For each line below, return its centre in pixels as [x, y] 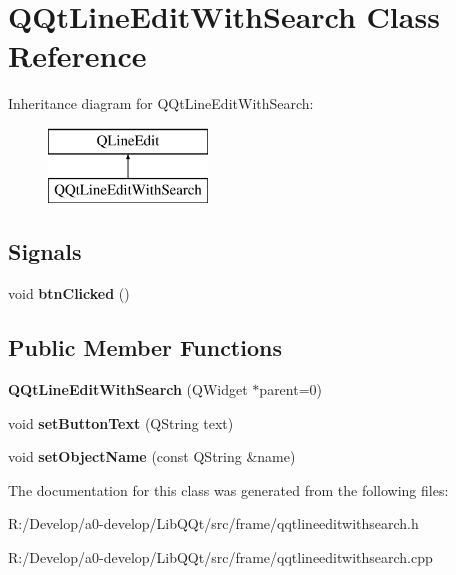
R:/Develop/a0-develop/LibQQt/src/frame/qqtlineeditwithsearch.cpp [220, 557]
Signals [45, 251]
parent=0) [291, 389]
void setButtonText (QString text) [121, 422]
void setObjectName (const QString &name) [152, 456]
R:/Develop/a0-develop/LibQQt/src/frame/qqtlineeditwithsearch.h [213, 523]
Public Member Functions [145, 347]
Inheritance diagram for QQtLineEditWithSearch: [161, 103]
